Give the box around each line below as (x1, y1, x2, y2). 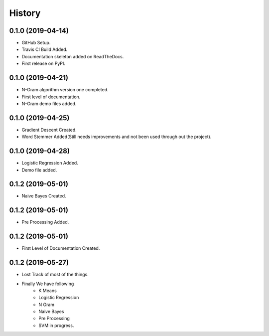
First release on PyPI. (21, 60, 66, 67)
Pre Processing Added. (21, 219, 69, 225)
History (9, 7, 41, 18)
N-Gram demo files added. (21, 100, 77, 107)
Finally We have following (21, 281, 74, 287)
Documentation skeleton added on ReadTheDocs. (21, 53, 124, 59)
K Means (38, 287, 57, 294)
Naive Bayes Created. (21, 193, 67, 199)
